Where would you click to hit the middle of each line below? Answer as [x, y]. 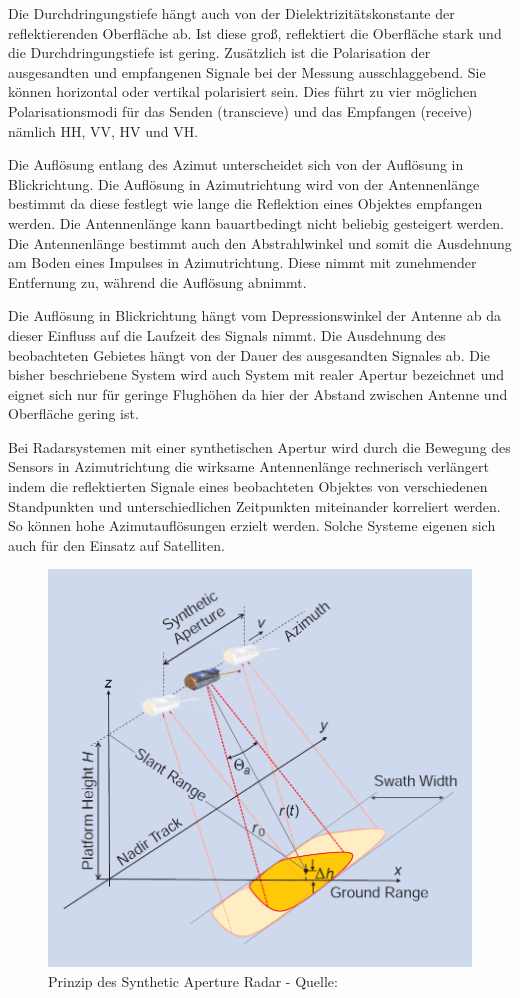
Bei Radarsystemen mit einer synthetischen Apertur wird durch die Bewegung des [259, 446]
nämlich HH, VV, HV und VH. [103, 130]
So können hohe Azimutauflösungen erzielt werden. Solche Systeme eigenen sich [252, 525]
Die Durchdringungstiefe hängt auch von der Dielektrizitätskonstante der [231, 13]
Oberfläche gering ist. [73, 413]
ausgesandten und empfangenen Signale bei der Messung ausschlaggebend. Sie [247, 71]
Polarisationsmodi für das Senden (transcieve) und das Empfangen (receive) [240, 110]
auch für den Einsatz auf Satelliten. [116, 544]
